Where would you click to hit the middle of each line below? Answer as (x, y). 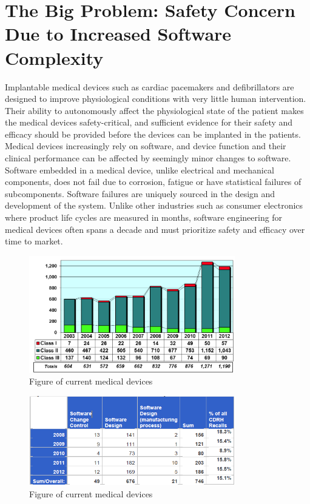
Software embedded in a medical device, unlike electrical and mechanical (140, 170)
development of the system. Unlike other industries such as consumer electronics (154, 205)
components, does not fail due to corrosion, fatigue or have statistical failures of (153, 182)
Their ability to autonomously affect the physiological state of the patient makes (154, 110)
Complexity (54, 57)
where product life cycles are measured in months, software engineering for (144, 217)
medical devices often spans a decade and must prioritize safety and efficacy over (155, 229)
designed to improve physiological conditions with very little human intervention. (156, 99)
